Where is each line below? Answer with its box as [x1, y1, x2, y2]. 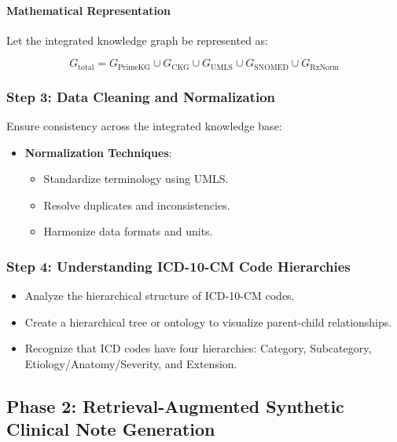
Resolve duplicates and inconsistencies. [43, 196, 230, 213]
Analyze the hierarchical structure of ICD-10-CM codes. [24, 287, 295, 304]
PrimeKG [117, 63, 150, 71]
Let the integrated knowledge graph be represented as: [6, 31, 268, 48]
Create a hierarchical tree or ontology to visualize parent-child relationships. [24, 313, 392, 330]
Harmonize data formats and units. [43, 223, 213, 239]
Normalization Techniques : [24, 144, 172, 160]
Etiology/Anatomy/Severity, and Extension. [24, 356, 237, 372]
